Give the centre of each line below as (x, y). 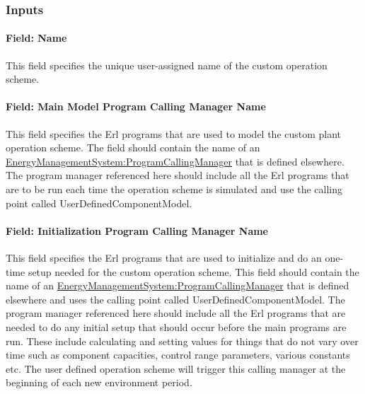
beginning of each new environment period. (99, 382)
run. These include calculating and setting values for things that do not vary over (182, 341)
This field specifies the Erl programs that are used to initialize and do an (164, 257)
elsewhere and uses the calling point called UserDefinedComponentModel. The (175, 299)
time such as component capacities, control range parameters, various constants (178, 355)
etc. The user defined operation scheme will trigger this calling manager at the (176, 368)
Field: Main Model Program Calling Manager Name (136, 106)
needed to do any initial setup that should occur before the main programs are (176, 326)
